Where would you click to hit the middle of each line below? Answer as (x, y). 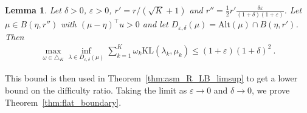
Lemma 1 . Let (33, 10)
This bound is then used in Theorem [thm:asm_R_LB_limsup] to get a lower (151, 78)
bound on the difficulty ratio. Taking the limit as (96, 90)
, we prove (271, 90)
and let (155, 24)
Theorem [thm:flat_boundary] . (63, 102)
